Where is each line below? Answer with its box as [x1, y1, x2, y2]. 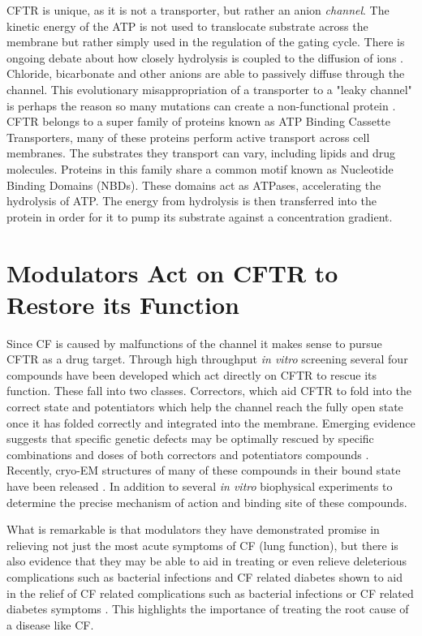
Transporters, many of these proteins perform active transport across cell [6, 128, 370, 145]
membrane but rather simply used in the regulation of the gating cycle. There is [6, 33, 405, 50]
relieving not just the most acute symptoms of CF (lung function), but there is [6, 536, 398, 553]
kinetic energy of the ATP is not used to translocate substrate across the [6, 17, 368, 34]
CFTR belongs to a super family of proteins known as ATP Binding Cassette [6, 113, 391, 130]
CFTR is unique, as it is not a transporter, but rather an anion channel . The [6, 2, 390, 18]
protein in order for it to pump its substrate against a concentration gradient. [6, 208, 393, 225]
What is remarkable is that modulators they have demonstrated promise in [6, 521, 380, 538]
